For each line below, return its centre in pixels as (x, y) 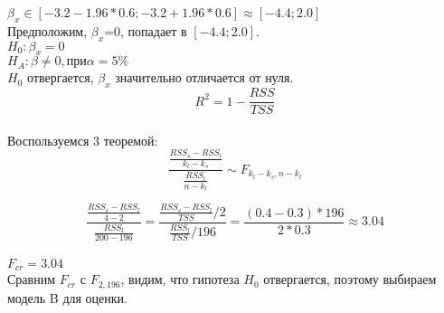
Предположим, (47, 30)
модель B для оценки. (67, 297)
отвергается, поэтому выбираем (350, 279)
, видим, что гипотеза (180, 279)
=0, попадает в (146, 30)
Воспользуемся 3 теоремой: (83, 140)
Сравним (32, 279)
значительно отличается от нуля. (204, 77)
